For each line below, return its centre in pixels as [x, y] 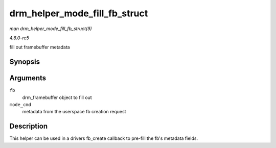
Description [29, 126]
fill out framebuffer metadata [40, 47]
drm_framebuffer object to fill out [57, 97]
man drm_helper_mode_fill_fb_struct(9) [51, 29]
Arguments [28, 78]
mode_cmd [20, 105]
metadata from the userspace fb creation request [74, 112]
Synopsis [25, 62]
